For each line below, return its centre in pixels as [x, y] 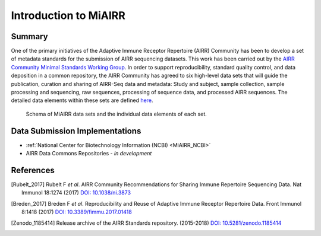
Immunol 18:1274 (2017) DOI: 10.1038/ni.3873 [76, 193]
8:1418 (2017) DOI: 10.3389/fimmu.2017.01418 [77, 212]
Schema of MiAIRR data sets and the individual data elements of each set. [117, 114]
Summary [29, 36]
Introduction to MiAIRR [68, 15]
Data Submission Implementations [76, 131]
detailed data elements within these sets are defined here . [82, 100]
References [33, 170]
